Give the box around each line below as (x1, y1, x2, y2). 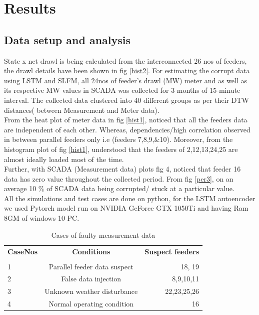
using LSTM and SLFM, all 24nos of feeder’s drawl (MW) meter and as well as (4, 75, 247, 85)
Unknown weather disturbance (44, 286, 138, 296)
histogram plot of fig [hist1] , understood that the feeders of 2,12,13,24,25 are (4, 143, 238, 154)
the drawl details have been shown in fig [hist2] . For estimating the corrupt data (4, 65, 250, 76)
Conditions (72, 246, 110, 256)
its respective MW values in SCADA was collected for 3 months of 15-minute (4, 85, 240, 95)
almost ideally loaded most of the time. (4, 153, 124, 164)
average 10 (4, 183, 36, 194)
